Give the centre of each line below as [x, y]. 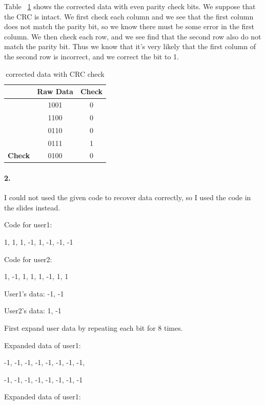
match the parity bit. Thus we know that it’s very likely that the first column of [130, 46]
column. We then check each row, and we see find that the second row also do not [133, 36]
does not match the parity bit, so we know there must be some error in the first [129, 26]
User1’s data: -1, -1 [34, 293]
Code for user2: [28, 259]
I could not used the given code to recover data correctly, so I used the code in [128, 197]
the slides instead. [32, 207]
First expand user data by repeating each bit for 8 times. [94, 328]
